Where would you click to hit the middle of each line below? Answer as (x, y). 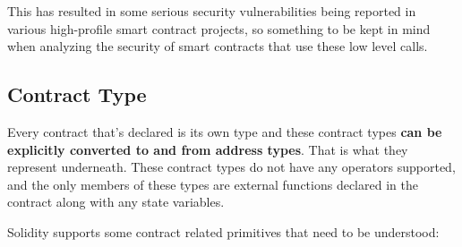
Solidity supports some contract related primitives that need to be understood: (223, 231)
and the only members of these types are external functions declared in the (213, 184)
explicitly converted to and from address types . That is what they (208, 149)
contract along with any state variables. (116, 202)
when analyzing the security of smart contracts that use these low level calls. (218, 46)
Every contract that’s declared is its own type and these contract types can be (225, 131)
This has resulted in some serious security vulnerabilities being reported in (212, 11)
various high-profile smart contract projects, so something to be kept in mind (219, 28)
